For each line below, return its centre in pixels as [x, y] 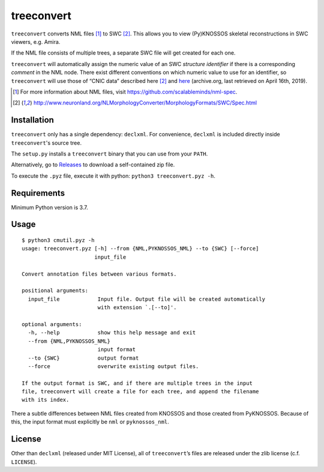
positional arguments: [55, 291]
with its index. [46, 400]
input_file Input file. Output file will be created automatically [147, 299]
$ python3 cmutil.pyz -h [58, 241]
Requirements [38, 193]
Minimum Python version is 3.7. [49, 207]
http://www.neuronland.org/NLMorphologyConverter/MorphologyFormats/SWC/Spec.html [145, 103]
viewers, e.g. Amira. [36, 41]
